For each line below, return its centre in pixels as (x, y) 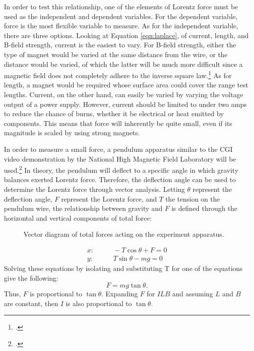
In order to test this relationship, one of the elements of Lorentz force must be (121, 6)
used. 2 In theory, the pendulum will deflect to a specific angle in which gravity (121, 169)
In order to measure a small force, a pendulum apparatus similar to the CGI (118, 149)
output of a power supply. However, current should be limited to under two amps (126, 104)
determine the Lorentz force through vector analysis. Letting (95, 189)
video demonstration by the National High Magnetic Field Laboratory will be (120, 158)
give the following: (31, 278)
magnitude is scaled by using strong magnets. (72, 133)
